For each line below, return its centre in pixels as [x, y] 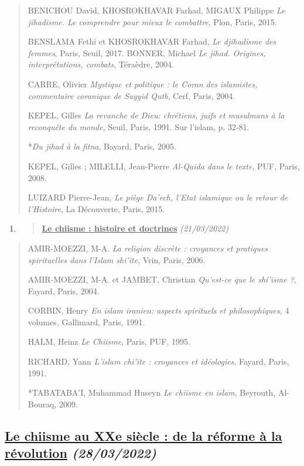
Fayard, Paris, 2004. [64, 290]
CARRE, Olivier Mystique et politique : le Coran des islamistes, [143, 84]
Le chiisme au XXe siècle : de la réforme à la [144, 435]
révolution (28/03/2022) [81, 453]
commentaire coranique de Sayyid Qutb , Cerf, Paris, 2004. [131, 95]
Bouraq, [42, 404]
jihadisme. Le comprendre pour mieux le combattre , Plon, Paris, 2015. [152, 21]
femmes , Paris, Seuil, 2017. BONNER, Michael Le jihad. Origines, [147, 52]
